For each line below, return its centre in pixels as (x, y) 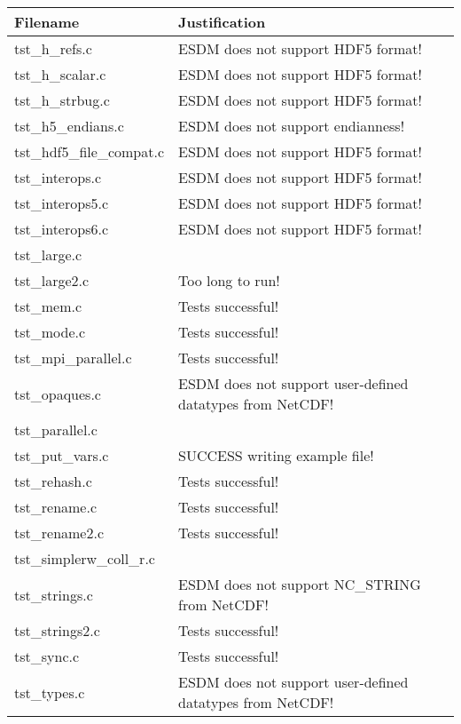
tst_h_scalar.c (60, 74)
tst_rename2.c (59, 533)
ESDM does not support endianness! (292, 126)
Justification (222, 22)
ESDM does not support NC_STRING (300, 584)
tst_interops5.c (62, 203)
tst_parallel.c (56, 430)
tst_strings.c (54, 594)
